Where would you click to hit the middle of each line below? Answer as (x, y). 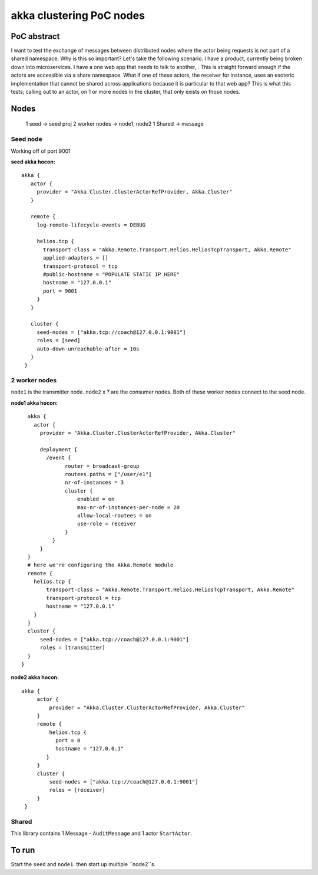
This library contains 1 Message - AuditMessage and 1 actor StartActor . (102, 833)
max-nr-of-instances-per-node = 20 (128, 507)
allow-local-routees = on (115, 515)
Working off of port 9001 (41, 151)
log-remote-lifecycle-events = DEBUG (91, 225)
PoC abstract (35, 36)
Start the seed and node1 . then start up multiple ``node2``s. (83, 864)
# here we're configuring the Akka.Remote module (100, 565)
